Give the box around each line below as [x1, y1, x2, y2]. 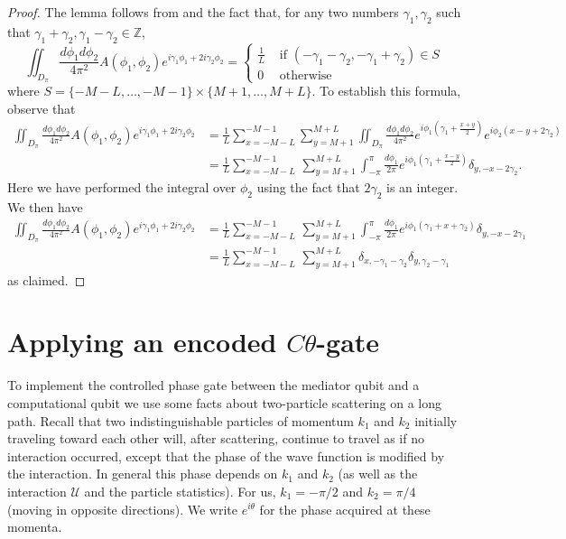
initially [414, 411, 458, 430]
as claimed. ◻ [7, 270, 86, 289]
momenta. [7, 517, 62, 536]
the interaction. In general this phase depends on [7, 464, 278, 483]
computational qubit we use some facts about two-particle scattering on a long [7, 393, 442, 412]
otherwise [279, 69, 332, 82]
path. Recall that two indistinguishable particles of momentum [7, 411, 354, 430]
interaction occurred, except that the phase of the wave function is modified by [7, 446, 445, 465]
